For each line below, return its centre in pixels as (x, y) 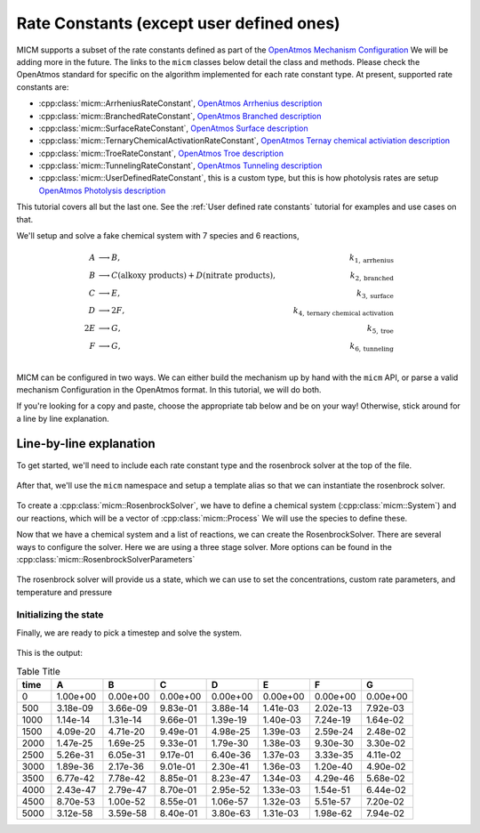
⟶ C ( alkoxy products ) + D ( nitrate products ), (187, 275)
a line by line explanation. (63, 418)
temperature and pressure (64, 592)
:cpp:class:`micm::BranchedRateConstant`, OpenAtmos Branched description (180, 116)
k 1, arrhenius (372, 259)
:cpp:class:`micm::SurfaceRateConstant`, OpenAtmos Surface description (173, 128)
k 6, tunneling (372, 347)
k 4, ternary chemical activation (344, 311)
